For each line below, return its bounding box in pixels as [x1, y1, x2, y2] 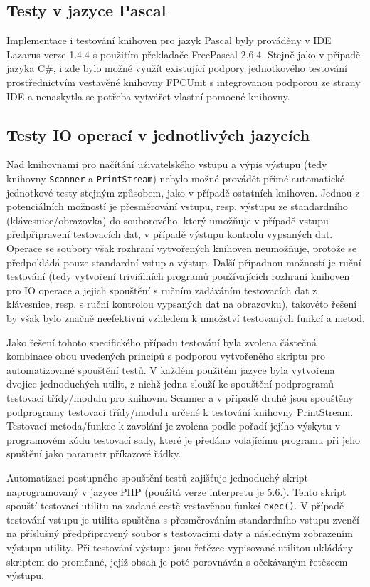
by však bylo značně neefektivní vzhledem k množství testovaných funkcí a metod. [6, 310, 365, 325]
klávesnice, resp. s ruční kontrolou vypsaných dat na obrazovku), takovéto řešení [6, 296, 357, 311]
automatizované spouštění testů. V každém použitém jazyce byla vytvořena [6, 362, 335, 377]
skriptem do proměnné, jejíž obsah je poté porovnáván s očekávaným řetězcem [6, 554, 348, 568]
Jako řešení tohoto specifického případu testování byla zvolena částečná [6, 334, 317, 349]
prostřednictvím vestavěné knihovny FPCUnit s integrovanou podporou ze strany [6, 74, 361, 89]
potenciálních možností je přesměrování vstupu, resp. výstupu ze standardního [6, 199, 348, 214]
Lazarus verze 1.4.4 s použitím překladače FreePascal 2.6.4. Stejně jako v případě [6, 46, 361, 61]
